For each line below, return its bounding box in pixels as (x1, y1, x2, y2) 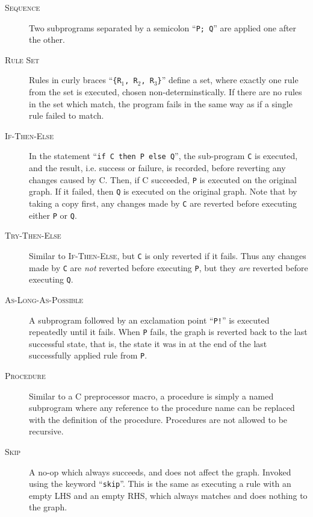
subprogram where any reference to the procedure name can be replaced (29, 401, 295, 414)
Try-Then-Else (5, 229, 61, 242)
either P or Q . (29, 208, 77, 221)
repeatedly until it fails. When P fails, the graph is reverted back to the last (29, 325, 308, 338)
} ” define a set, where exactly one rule (157, 74, 299, 86)
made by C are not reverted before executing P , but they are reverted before (29, 261, 308, 274)
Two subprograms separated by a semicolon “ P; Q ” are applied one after (29, 21, 297, 34)
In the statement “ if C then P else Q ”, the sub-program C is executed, (29, 149, 298, 162)
